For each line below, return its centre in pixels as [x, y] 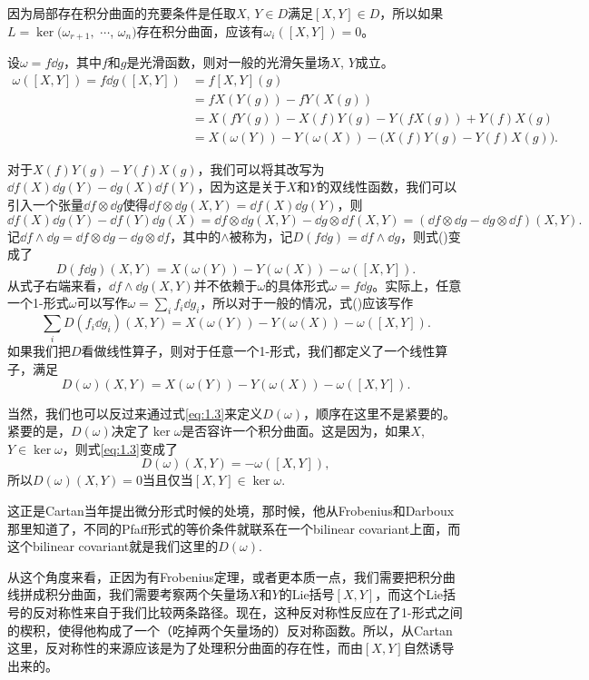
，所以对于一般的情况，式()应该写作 [307, 303]
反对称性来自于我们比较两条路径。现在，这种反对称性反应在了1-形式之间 [247, 611]
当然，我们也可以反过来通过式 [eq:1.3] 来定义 [135, 413]
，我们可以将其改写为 [261, 168]
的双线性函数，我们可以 [387, 187]
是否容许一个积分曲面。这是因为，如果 [296, 431]
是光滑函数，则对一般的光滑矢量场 [228, 62]
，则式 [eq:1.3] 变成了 [120, 448]
